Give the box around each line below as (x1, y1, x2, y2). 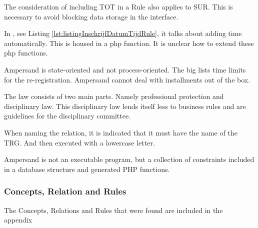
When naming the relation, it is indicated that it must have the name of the (4, 127, 237, 137)
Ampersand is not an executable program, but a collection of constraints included (4, 154, 254, 164)
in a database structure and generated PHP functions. (4, 163, 170, 174)
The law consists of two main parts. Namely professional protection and (4, 91, 224, 101)
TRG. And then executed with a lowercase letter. (4, 137, 155, 147)
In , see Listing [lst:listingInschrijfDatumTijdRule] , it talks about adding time (4, 28, 242, 38)
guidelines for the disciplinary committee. (4, 110, 131, 121)
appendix (4, 214, 32, 225)
